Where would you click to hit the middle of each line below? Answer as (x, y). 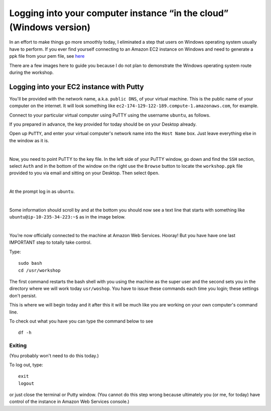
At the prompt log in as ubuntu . (42, 191)
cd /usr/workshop (39, 270)
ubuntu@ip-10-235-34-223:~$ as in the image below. (67, 217)
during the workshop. (31, 72)
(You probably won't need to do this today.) (54, 355)
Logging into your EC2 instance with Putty (77, 87)
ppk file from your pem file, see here (47, 56)
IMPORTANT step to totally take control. (50, 242)
